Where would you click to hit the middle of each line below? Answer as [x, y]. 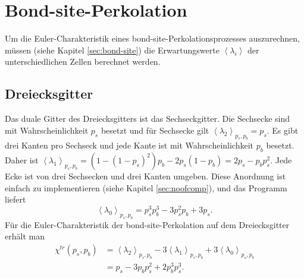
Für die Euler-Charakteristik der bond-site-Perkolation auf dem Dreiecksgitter [147, 224]
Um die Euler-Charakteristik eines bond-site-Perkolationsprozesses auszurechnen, [152, 38]
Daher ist [22, 160]
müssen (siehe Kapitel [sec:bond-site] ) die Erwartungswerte [112, 50]
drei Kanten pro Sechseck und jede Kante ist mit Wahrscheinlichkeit [129, 145]
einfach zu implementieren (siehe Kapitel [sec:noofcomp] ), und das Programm [146, 187]
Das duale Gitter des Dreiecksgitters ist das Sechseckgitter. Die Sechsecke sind [147, 119]
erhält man [25, 236]
